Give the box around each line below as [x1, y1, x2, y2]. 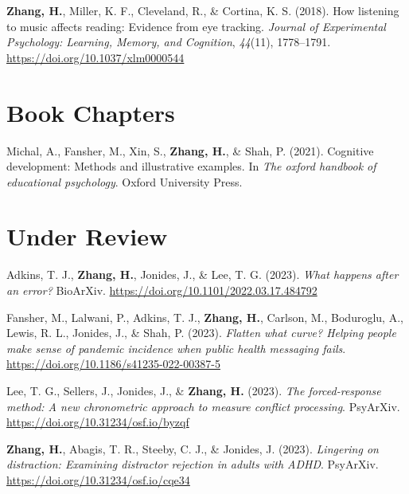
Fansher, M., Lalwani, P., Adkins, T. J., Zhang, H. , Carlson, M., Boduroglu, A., [6, 308, 403, 325]
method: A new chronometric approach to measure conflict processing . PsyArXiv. [6, 398, 400, 414]
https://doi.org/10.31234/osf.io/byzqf [6, 414, 189, 430]
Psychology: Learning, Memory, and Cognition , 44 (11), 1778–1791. [6, 33, 331, 50]
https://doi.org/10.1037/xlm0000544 [6, 49, 185, 65]
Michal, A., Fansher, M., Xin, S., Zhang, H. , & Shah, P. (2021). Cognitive [6, 142, 374, 159]
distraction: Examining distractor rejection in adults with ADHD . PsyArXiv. [6, 456, 379, 472]
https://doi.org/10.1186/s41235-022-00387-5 [6, 355, 220, 372]
